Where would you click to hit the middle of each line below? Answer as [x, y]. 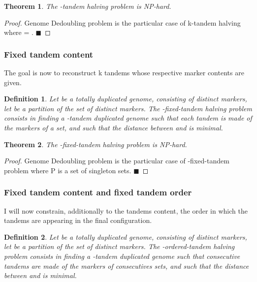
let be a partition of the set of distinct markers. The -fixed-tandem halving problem [128, 108]
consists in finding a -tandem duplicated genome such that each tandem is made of [128, 118]
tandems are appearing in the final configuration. [78, 220]
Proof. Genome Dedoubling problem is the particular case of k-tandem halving [122, 22]
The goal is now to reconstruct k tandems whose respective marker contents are [124, 72]
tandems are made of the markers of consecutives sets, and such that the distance [127, 266]
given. [13, 82]
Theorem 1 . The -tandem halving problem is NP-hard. [88, 6]
